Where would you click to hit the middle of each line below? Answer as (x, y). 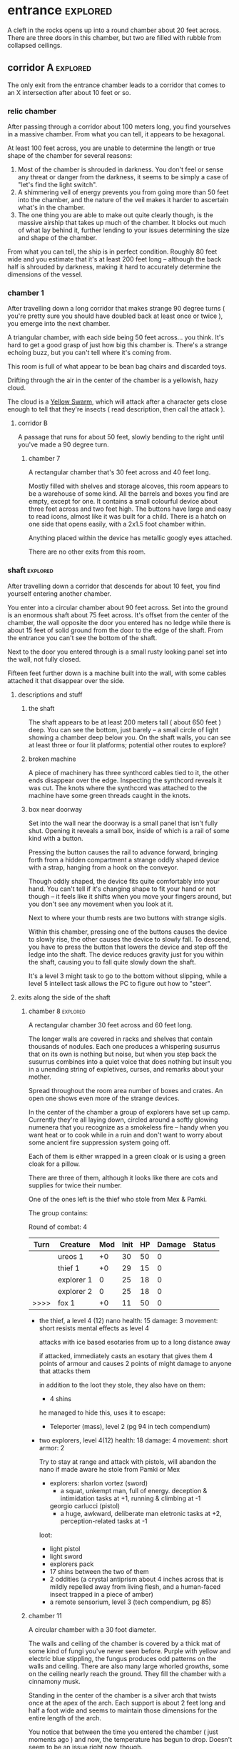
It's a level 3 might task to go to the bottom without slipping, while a (127, 976)
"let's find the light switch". (57, 185)
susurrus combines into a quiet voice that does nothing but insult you (130, 1061)
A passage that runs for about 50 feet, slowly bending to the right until (121, 437)
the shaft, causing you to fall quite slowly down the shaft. (112, 962)
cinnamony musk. (54, 1681)
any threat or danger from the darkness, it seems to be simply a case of (123, 177)
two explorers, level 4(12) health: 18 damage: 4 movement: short (133, 1440)
